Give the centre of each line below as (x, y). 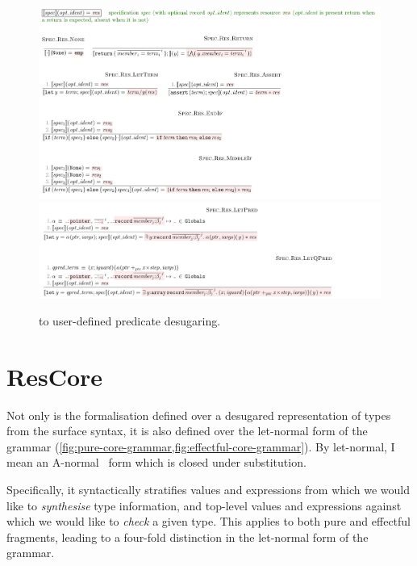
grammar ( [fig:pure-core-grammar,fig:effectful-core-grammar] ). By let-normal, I (201, 446)
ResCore (55, 376)
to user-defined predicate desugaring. (130, 320)
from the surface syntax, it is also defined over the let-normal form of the (187, 431)
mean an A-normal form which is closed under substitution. (156, 462)
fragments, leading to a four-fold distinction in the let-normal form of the (188, 537)
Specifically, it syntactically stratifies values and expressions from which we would (208, 489)
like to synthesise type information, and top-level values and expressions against (204, 505)
